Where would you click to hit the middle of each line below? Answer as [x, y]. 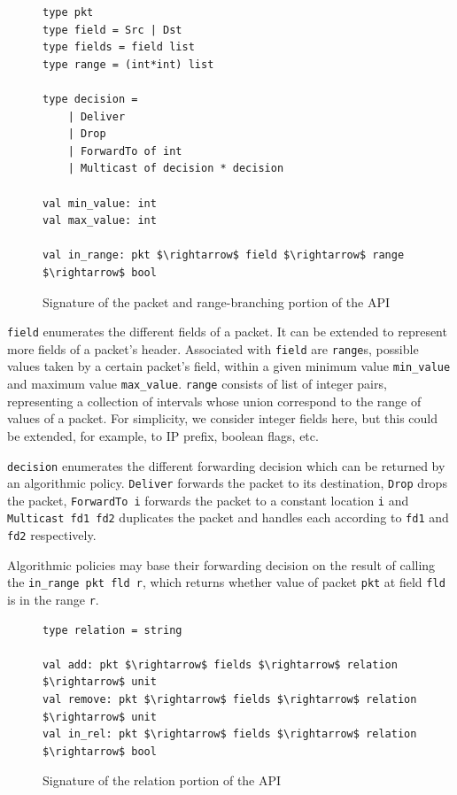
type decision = [90, 99]
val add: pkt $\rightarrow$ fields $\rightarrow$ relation [220, 664]
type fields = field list [119, 47]
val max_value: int [100, 221]
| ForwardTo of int [125, 151]
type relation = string [112, 630]
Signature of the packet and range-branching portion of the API [217, 301]
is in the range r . [53, 600]
